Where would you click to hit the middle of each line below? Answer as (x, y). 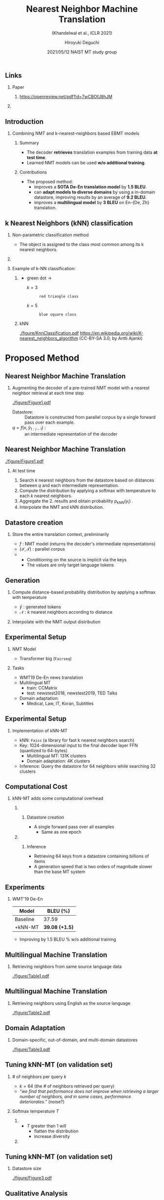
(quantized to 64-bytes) (43, 750)
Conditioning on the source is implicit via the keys (77, 560)
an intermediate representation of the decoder (71, 434)
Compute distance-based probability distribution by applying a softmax (84, 592)
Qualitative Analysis (36, 1193)
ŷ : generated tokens (40, 607)
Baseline (24, 920)
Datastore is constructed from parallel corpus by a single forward (90, 417)
